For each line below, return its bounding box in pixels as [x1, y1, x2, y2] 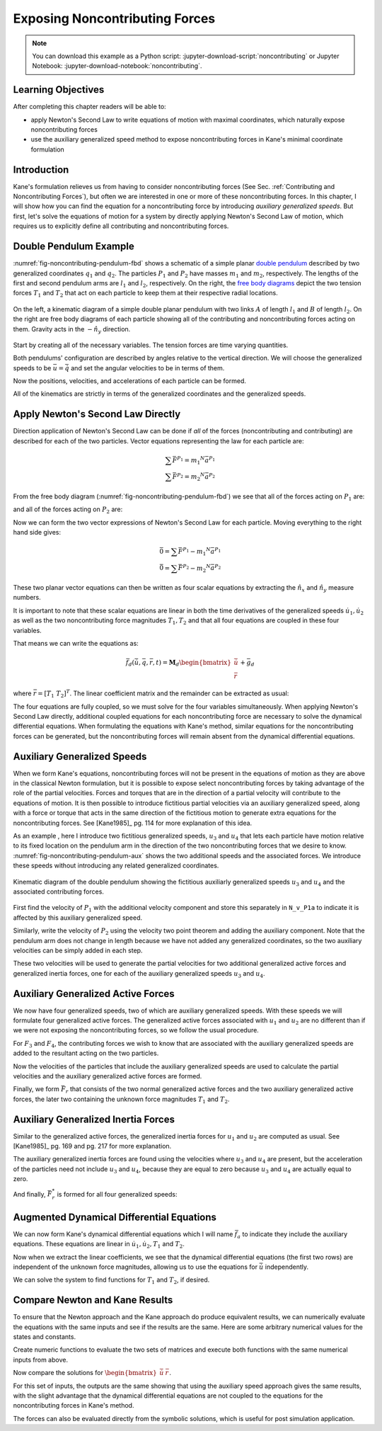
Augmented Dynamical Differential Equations [13, 1211, 217, 1223]
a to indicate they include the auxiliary [237, 1229, 348, 1240]
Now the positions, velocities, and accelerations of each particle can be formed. [13, 377, 247, 385]
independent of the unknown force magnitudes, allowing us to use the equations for [13, 1262, 258, 1271]
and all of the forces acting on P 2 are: [13, 505, 123, 515]
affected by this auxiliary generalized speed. [13, 913, 143, 922]
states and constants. [13, 1332, 76, 1341]
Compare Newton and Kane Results [13, 1294, 173, 1306]
